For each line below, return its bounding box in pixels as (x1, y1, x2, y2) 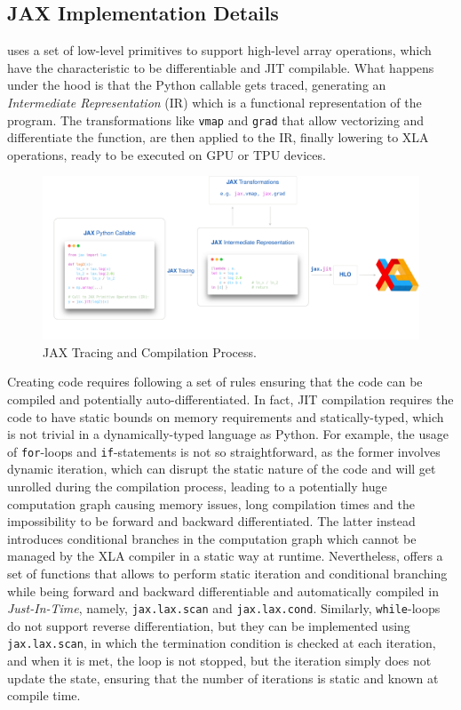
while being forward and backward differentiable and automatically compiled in (7, 581, 439, 600)
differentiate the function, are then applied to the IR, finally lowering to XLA (7, 128, 429, 147)
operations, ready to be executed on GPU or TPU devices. (7, 145, 326, 164)
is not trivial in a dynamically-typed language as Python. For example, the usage (7, 425, 449, 443)
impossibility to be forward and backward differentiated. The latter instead (7, 512, 416, 531)
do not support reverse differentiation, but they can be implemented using (7, 616, 410, 634)
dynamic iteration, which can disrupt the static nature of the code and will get (7, 459, 436, 478)
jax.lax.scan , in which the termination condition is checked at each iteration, (7, 634, 436, 652)
